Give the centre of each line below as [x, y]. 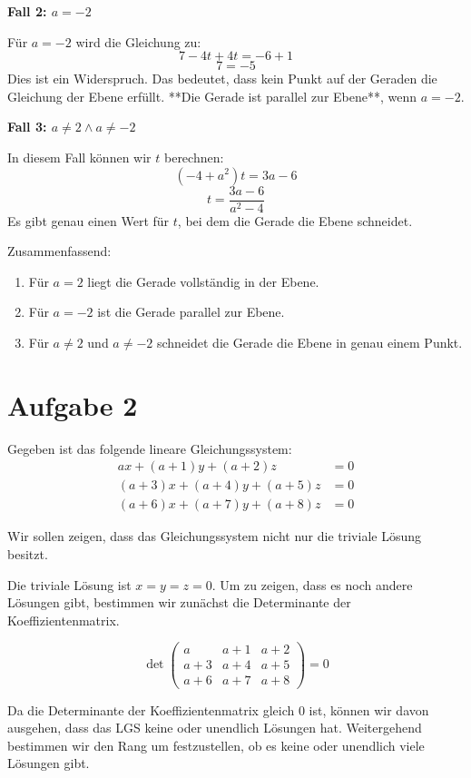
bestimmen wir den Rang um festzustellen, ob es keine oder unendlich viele [216, 745]
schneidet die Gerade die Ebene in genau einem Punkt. [309, 342]
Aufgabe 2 [73, 404]
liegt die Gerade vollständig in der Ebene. [203, 281]
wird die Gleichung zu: [138, 41]
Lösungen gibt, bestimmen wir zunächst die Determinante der [179, 602]
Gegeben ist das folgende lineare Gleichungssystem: [150, 448]
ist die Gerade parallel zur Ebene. [191, 312]
